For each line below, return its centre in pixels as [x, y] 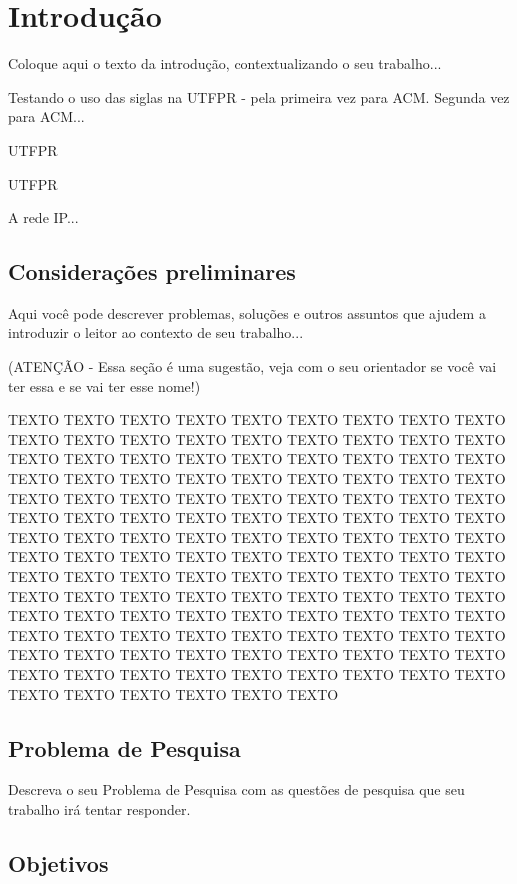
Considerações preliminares [152, 271]
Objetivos [58, 862]
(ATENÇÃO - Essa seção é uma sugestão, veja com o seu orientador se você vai [252, 366]
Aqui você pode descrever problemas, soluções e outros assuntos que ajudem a [247, 312]
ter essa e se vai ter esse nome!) [104, 385]
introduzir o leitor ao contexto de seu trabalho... [156, 332]
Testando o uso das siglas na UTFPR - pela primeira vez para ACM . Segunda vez [259, 96]
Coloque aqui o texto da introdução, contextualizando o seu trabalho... [225, 63]
